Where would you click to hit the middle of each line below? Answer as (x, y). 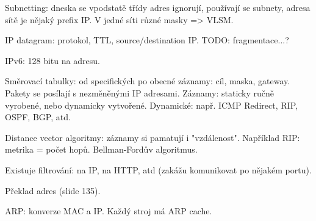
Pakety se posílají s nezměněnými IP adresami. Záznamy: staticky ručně (140, 92)
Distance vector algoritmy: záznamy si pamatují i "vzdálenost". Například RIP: (153, 137)
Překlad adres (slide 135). (53, 190)
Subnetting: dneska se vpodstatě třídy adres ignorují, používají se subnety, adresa (158, 7)
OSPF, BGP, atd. (38, 117)
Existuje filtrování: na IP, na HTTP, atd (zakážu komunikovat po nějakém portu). (158, 169)
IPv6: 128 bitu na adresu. (52, 60)
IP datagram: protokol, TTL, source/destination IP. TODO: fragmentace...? (147, 40)
